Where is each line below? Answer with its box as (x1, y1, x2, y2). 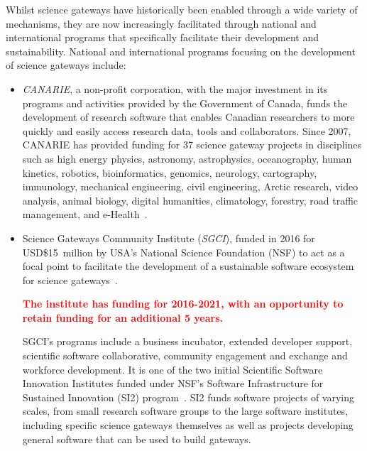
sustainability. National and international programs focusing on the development (6, 43, 356, 58)
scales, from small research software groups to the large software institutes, (22, 403, 349, 418)
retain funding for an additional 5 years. (22, 310, 224, 325)
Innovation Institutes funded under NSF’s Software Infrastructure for (22, 376, 324, 391)
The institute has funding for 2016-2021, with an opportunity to (22, 296, 344, 311)
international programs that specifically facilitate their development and (6, 30, 319, 45)
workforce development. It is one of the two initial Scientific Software (22, 362, 323, 376)
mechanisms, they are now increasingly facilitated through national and (6, 16, 317, 31)
